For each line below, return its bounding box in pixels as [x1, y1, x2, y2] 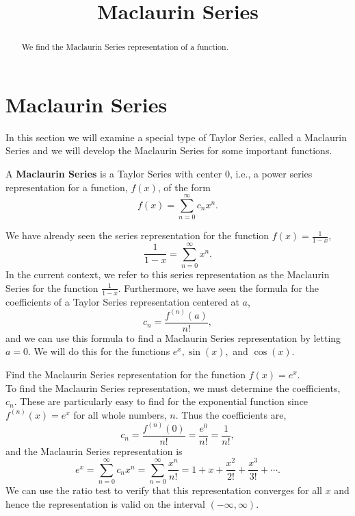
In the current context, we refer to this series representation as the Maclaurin [5, 267, 330, 282]
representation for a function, [5, 180, 128, 194]
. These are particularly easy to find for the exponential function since [14, 394, 308, 408]
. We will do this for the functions [28, 344, 170, 358]
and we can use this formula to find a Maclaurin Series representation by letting [5, 330, 341, 345]
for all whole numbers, [73, 407, 167, 421]
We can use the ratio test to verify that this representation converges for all [5, 483, 322, 497]
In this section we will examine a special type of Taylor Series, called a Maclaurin [5, 130, 347, 144]
